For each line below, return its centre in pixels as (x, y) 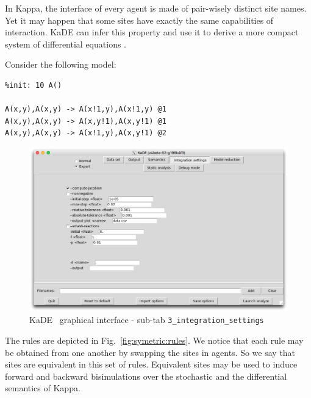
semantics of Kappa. (43, 388)
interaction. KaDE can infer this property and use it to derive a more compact (152, 32)
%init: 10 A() (34, 85)
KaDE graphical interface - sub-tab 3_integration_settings (147, 320)
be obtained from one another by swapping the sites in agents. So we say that (150, 352)
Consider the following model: (61, 64)
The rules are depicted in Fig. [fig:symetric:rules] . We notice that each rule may (154, 340)
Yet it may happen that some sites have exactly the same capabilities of (139, 20)
